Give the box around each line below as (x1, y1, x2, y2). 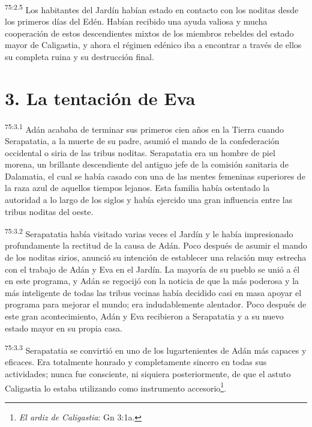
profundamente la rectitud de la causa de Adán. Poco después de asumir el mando (5, 239, 307, 252)
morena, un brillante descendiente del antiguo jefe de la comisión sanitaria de (5, 158, 289, 171)
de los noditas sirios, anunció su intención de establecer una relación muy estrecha (5, 251, 307, 263)
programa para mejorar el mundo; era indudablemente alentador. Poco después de (5, 298, 307, 310)
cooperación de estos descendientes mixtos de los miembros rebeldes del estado (5, 26, 294, 39)
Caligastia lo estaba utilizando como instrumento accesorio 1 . (5, 380, 227, 394)
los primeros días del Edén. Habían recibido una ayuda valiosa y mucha (5, 15, 268, 28)
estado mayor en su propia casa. (5, 321, 122, 334)
